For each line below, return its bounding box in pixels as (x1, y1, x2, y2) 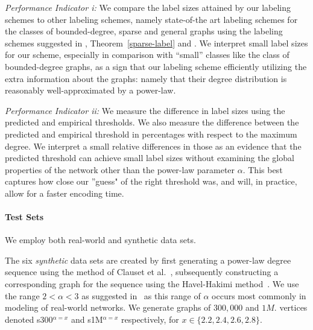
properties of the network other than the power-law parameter (5, 163, 235, 176)
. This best (242, 163, 283, 176)
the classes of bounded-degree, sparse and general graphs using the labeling (5, 25, 283, 37)
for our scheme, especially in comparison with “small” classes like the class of (5, 48, 289, 61)
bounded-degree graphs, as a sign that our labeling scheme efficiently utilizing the (5, 60, 307, 72)
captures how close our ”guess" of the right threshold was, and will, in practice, (5, 175, 297, 188)
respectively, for (121, 313, 179, 325)
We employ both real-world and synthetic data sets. (5, 233, 196, 246)
